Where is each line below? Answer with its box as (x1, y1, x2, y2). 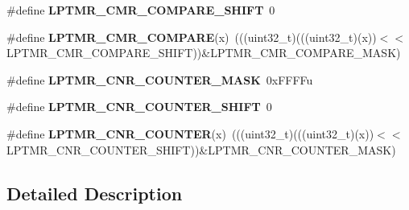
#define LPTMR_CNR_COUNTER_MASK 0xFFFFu (6, 71, 313, 88)
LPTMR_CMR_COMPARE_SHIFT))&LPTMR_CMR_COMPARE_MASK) (6, 44, 401, 61)
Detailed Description (6, 180, 183, 205)
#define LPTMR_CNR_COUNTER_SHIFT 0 (6, 98, 272, 115)
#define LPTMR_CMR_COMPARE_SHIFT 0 (6, 2, 275, 18)
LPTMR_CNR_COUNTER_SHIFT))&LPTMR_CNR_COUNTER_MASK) (6, 141, 396, 158)
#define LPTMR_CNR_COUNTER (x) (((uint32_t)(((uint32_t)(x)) (6, 125, 374, 142)
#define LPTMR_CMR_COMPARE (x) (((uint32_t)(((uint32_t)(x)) (6, 28, 377, 45)
